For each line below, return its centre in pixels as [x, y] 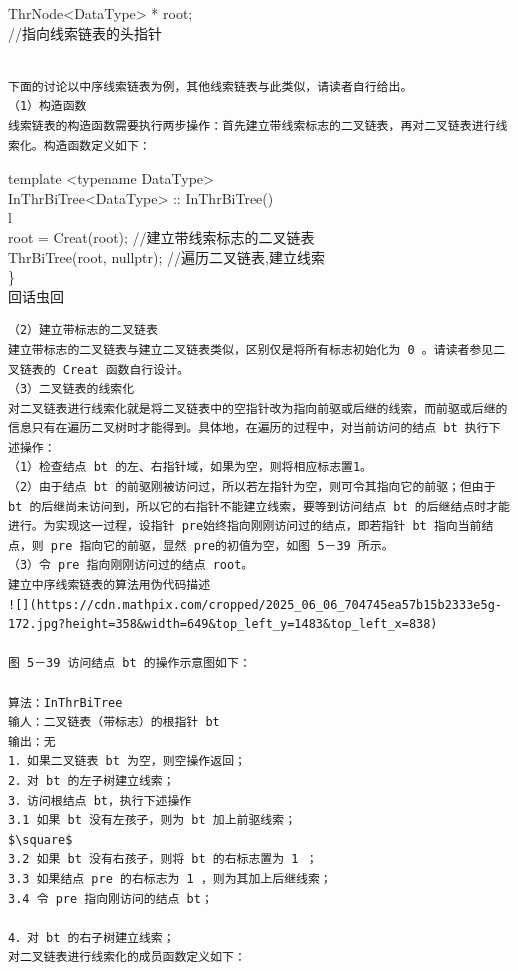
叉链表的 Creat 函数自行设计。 [98, 369]
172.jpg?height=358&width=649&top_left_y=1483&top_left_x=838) [223, 624]
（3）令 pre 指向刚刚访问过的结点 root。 [131, 565]
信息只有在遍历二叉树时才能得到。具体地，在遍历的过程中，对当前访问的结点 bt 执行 [248, 428]
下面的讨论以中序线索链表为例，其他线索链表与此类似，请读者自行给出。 [210, 86]
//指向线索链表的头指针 [85, 32]
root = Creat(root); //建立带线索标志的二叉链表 [161, 236]
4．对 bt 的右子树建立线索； [91, 937]
